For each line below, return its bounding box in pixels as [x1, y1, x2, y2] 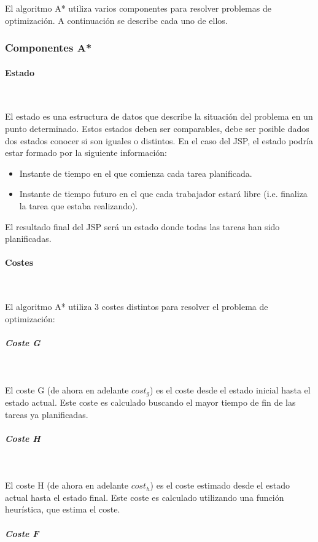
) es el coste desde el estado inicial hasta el [150, 383, 311, 396]
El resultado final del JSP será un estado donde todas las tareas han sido [5, 220, 280, 233]
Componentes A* [5, 40, 92, 55]
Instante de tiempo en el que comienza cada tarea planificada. [19, 166, 252, 179]
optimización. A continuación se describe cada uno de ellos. [5, 14, 228, 26]
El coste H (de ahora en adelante [5, 479, 128, 492]
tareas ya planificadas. [5, 408, 88, 420]
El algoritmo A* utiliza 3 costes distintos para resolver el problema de [5, 300, 268, 313]
